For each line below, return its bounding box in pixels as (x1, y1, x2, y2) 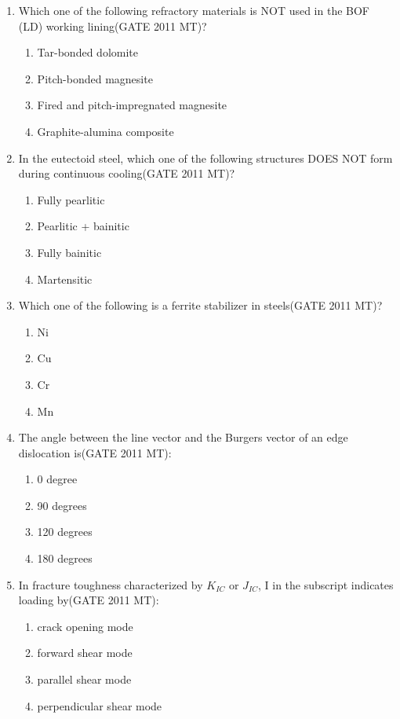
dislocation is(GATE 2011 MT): (18, 444, 172, 460)
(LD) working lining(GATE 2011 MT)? (18, 17, 207, 34)
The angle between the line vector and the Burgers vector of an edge (18, 429, 348, 446)
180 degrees (37, 550, 93, 567)
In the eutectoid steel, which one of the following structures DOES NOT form (18, 149, 393, 166)
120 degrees (37, 523, 93, 540)
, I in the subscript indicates (257, 576, 394, 592)
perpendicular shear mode (37, 697, 162, 713)
